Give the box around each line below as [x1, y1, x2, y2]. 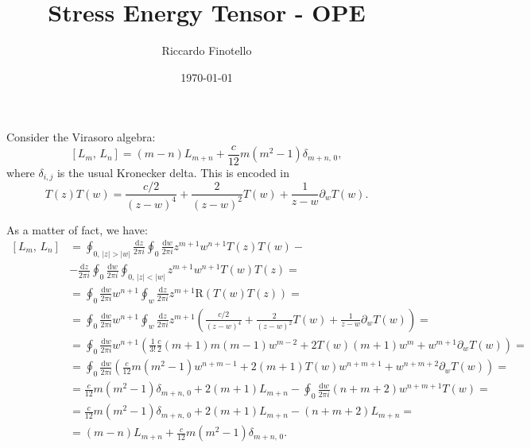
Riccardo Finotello [161, 42, 252, 59]
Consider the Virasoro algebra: [6, 129, 156, 145]
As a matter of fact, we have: [6, 221, 148, 238]
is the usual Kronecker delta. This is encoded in [56, 164, 290, 180]
